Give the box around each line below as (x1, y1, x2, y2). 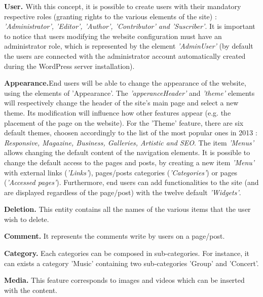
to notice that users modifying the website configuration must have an (4, 30, 222, 41)
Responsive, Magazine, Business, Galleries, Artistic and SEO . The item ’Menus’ (4, 137, 254, 147)
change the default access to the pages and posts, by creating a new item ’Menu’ (4, 157, 255, 167)
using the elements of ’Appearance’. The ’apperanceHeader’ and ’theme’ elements (4, 87, 255, 98)
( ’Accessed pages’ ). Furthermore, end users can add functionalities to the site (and (4, 177, 259, 188)
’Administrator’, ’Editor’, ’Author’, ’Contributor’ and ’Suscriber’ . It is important (4, 21, 255, 31)
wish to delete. (4, 213, 49, 224)
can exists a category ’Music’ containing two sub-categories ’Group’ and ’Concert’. (4, 257, 259, 268)
